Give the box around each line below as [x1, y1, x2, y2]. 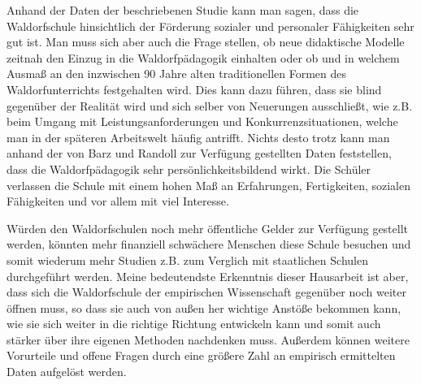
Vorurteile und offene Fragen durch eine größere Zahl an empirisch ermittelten [7, 347, 396, 364]
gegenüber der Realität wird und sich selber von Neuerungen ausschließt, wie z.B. [7, 97, 413, 114]
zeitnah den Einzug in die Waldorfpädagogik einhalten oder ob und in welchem [7, 49, 400, 66]
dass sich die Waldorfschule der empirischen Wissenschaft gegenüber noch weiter [7, 283, 406, 301]
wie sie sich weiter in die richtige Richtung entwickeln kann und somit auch [7, 315, 381, 332]
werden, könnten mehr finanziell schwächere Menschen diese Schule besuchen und [7, 236, 411, 253]
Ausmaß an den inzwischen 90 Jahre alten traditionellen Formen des [7, 65, 347, 82]
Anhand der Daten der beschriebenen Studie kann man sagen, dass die [7, 2, 359, 18]
